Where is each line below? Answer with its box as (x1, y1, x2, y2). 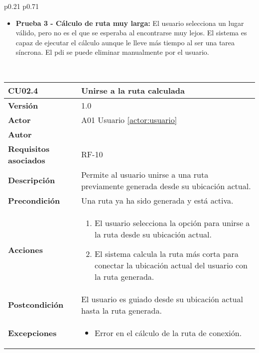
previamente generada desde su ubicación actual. (81, 180, 251, 192)
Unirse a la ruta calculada (81, 84, 185, 96)
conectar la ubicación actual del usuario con (95, 259, 248, 271)
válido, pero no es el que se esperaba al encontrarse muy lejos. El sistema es (15, 27, 247, 38)
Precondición (8, 194, 60, 206)
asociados (8, 154, 45, 166)
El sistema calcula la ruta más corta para (95, 247, 239, 259)
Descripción (8, 174, 55, 186)
